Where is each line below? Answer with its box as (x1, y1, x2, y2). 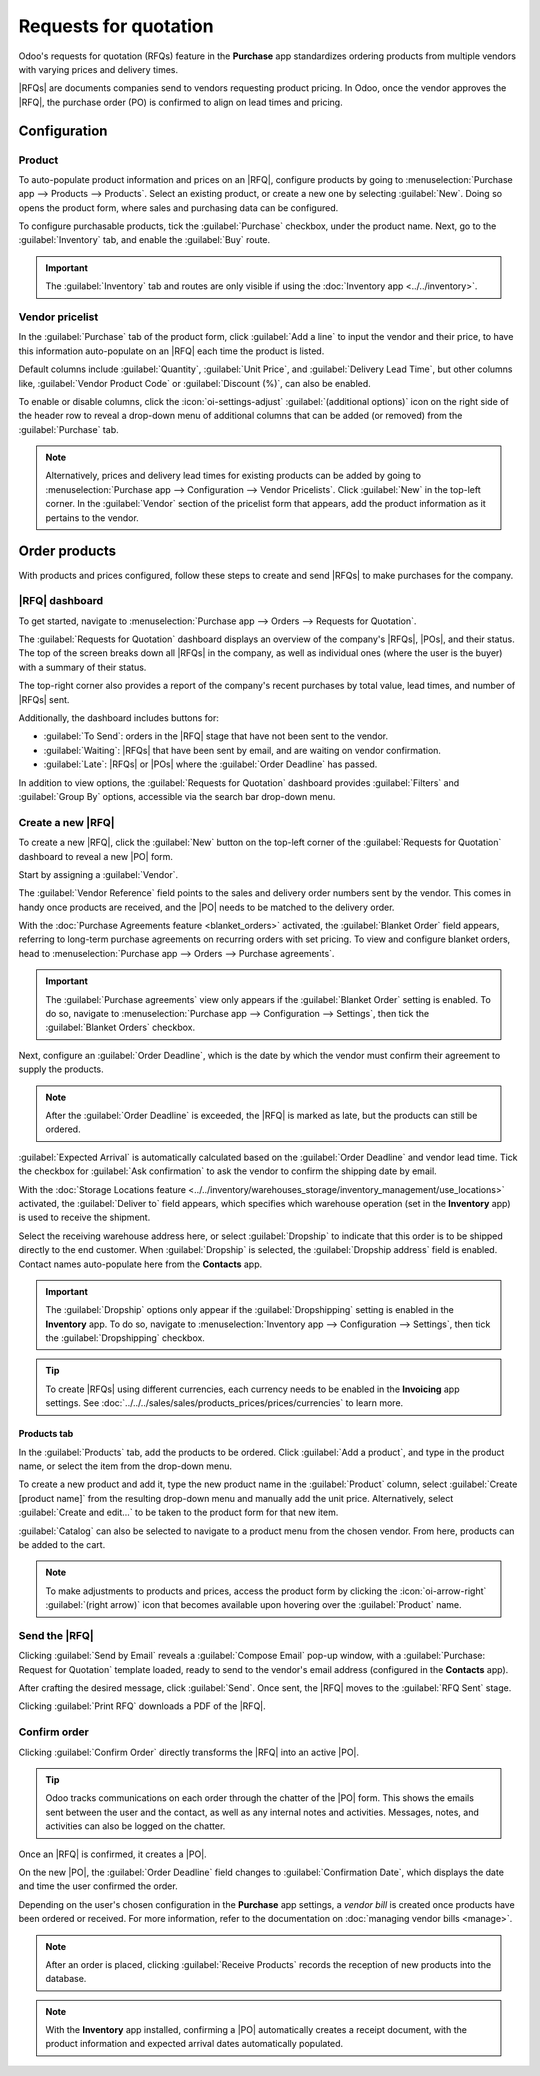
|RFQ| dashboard (18, 594, 104, 608)
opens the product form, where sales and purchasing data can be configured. (18, 201, 339, 214)
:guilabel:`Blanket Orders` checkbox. (45, 1021, 195, 1034)
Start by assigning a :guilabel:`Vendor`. (18, 868, 179, 880)
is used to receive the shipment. (18, 1211, 151, 1224)
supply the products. (18, 1063, 104, 1075)
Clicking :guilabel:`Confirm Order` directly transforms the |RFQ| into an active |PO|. (18, 1746, 360, 1758)
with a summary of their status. (18, 661, 147, 673)
